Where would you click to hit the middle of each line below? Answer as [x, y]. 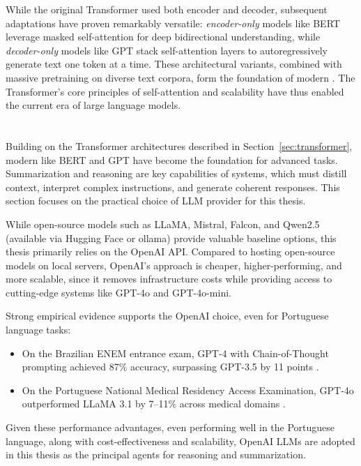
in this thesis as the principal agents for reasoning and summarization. [156, 454]
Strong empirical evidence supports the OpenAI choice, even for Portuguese [167, 316]
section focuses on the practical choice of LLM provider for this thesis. [156, 201]
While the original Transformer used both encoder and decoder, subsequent [167, 9]
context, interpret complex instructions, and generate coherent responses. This [173, 187]
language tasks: [38, 330]
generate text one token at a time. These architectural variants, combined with [174, 64]
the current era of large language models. [93, 105]
